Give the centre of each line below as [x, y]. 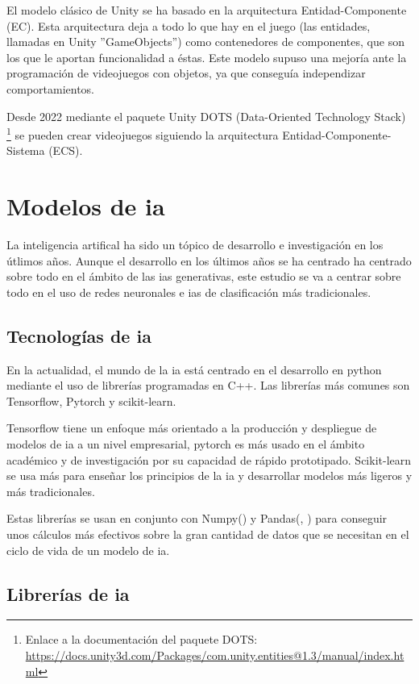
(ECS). [66, 150]
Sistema [26, 150]
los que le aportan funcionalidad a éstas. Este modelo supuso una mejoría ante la [207, 57]
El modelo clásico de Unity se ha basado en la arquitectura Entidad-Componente [207, 10]
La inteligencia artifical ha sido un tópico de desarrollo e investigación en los [195, 245]
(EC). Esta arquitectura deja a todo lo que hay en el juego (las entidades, [189, 25]
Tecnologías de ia [79, 335]
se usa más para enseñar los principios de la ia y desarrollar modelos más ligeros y [209, 475]
